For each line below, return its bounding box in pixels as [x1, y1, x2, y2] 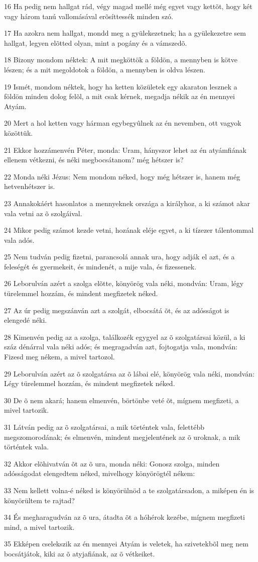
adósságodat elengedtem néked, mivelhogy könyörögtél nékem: [4, 468, 195, 479]
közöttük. [4, 127, 33, 138]
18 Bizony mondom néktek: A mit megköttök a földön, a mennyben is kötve [4, 54, 237, 65]
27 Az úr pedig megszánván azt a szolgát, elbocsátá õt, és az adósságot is [4, 305, 229, 315]
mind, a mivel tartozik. [4, 521, 75, 532]
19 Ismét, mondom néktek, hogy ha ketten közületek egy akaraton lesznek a [4, 81, 237, 91]
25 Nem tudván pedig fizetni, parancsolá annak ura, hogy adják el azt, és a [4, 251, 235, 262]
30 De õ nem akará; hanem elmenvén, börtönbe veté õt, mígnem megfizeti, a [4, 395, 239, 405]
